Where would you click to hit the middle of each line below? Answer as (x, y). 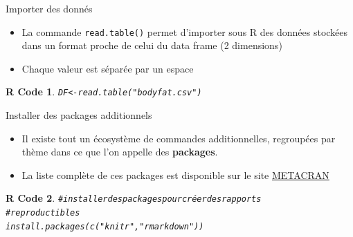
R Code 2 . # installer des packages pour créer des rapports (134, 198)
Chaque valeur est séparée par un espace (108, 68)
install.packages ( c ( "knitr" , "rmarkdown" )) (105, 226)
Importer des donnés (49, 8)
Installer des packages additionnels (79, 115)
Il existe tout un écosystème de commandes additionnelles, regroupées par (179, 138)
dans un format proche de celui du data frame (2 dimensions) (152, 45)
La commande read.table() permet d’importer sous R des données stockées (185, 31)
